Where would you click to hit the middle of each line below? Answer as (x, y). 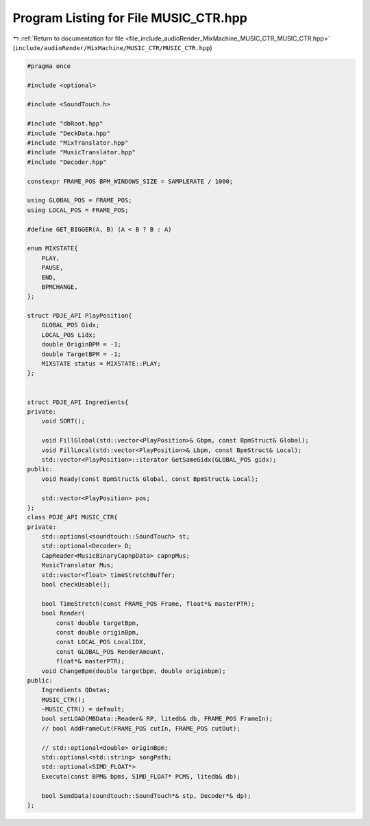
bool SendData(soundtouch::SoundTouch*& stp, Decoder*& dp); (146, 795)
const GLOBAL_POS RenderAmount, (110, 651)
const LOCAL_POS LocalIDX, (101, 642)
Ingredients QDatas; (76, 690)
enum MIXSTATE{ (52, 248)
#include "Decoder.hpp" (67, 162)
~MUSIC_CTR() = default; (83, 709)
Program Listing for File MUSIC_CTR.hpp (130, 18)
